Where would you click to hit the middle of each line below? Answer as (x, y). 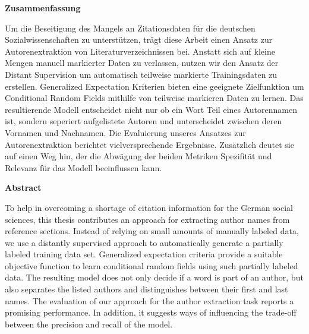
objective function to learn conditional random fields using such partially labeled (152, 265)
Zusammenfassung (43, 8)
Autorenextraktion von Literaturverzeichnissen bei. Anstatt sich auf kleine (140, 51)
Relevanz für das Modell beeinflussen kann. (83, 167)
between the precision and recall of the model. (89, 324)
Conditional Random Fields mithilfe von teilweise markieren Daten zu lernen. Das (154, 98)
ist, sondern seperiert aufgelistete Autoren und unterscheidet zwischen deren (144, 121)
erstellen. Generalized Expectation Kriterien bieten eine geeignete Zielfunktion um (154, 86)
